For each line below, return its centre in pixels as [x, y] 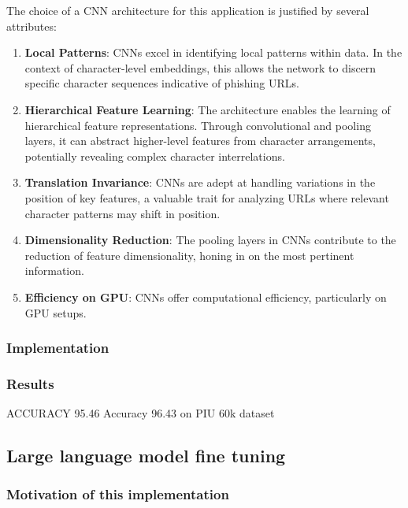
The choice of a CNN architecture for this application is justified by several [188, 10]
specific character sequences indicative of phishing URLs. [162, 83]
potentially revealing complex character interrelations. [155, 156]
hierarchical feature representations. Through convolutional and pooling [198, 125]
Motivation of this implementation [118, 494]
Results [30, 383]
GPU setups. [56, 312]
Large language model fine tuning [146, 456]
